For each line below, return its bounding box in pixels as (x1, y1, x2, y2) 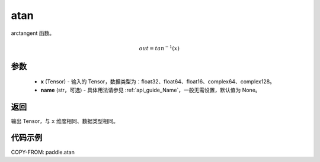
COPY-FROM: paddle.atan (11, 148, 75, 155)
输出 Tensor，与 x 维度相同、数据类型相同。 (11, 117, 119, 124)
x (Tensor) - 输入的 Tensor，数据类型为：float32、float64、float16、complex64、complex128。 (40, 78, 276, 85)
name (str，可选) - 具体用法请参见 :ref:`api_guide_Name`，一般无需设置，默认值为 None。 (40, 86, 261, 93)
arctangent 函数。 (11, 30, 55, 37)
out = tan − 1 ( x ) (139, 44, 180, 51)
